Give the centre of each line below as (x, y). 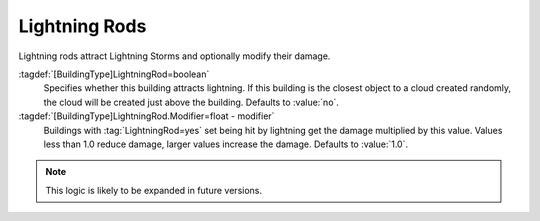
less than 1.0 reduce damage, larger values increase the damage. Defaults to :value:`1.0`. (226, 144)
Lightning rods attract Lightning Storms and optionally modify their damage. (174, 56)
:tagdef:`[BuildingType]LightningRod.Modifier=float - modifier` (146, 116)
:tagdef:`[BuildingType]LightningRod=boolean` (114, 74)
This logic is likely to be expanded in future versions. (154, 190)
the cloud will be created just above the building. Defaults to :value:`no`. (191, 102)
